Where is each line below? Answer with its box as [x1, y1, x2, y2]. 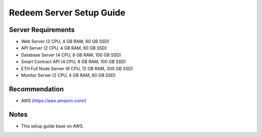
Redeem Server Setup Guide [9, 7, 126, 18]
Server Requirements [9, 26, 75, 34]
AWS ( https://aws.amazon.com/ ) [21, 97, 86, 104]
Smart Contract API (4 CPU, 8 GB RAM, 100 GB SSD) [21, 59, 126, 65]
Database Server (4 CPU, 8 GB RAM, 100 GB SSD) [21, 52, 121, 58]
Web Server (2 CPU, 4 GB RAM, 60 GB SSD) [21, 39, 110, 45]
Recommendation [9, 85, 64, 93]
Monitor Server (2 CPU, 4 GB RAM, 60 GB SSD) [21, 73, 116, 78]
